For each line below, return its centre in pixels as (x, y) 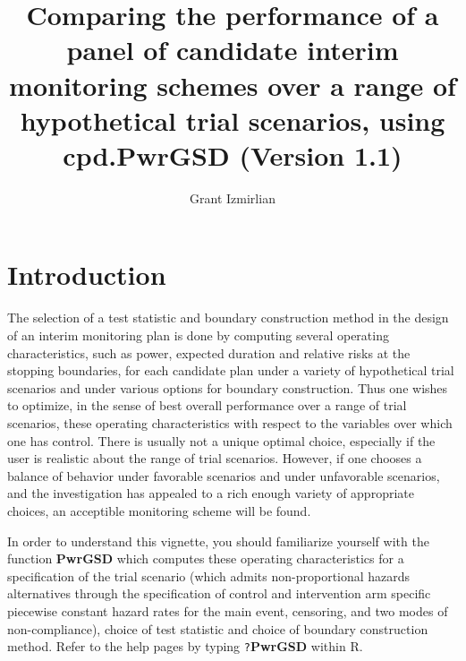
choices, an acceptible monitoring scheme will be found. (159, 510)
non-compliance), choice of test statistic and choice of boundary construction (218, 628)
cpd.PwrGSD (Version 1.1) (233, 155)
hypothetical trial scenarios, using (233, 120)
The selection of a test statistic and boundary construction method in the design (228, 318)
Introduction (87, 275)
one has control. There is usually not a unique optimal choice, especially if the (221, 440)
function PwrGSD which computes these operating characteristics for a (206, 558)
